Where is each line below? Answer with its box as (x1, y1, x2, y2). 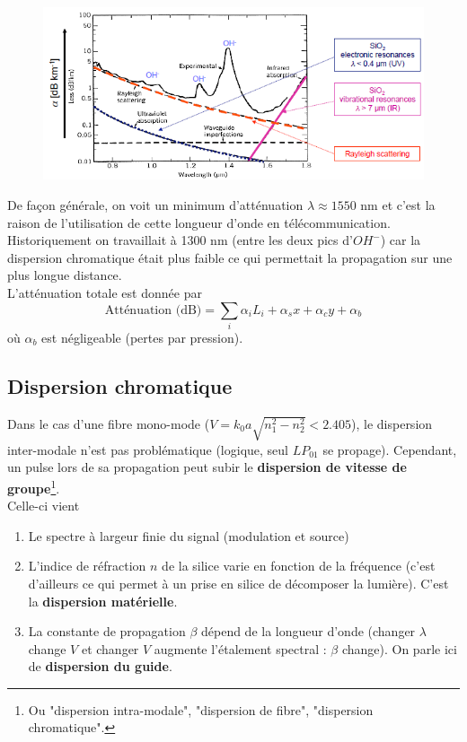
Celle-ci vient (7, 496, 80, 515)
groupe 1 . (7, 476, 60, 497)
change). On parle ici (341, 639, 457, 658)
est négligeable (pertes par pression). (41, 327, 243, 346)
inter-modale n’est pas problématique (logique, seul (7, 440, 288, 458)
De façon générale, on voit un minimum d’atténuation (7, 196, 304, 214)
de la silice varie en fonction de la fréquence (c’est (162, 556, 436, 575)
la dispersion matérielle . (28, 591, 178, 610)
